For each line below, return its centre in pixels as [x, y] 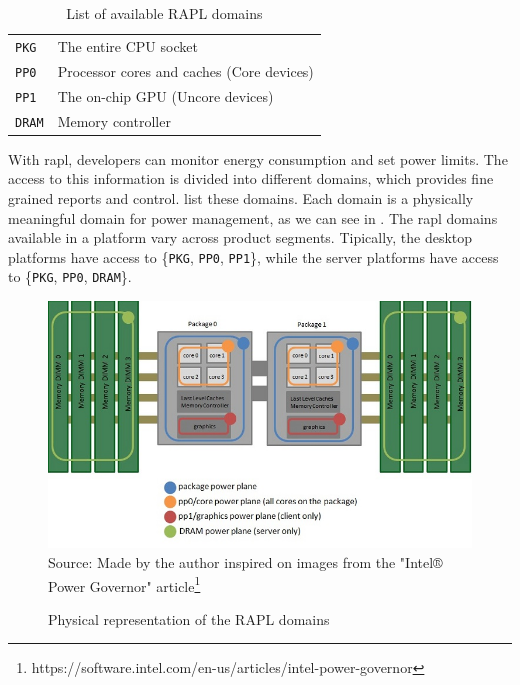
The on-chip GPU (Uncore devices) [165, 95]
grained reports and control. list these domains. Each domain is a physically [241, 197]
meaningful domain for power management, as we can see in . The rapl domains [253, 217]
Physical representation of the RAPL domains [189, 618]
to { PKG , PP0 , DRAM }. [70, 276]
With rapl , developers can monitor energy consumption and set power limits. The [258, 158]
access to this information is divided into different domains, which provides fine [251, 178]
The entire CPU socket [127, 45]
